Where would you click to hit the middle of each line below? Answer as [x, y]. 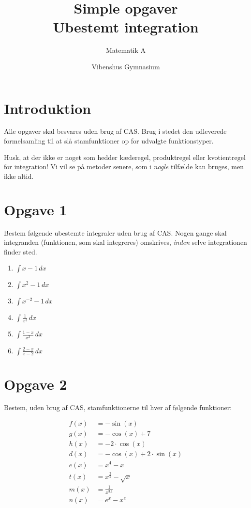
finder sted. [21, 251]
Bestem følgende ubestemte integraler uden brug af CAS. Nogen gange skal [115, 232]
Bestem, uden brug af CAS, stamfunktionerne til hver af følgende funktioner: [118, 407]
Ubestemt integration [126, 27]
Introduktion [48, 108]
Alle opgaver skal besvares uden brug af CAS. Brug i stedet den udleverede [115, 131]
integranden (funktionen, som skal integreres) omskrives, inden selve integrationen [125, 242]
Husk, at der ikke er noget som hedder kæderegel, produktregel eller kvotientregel [125, 157]
